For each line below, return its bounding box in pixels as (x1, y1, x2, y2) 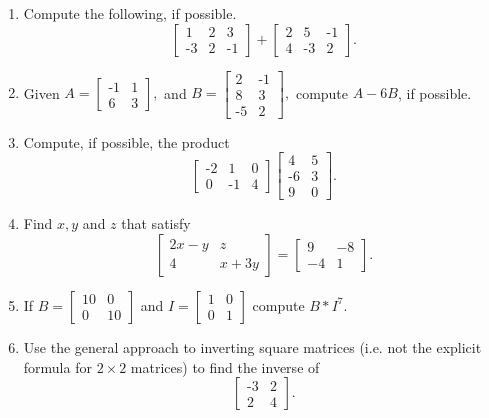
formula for (23, 356, 92, 377)
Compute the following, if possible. (23, 3, 237, 23)
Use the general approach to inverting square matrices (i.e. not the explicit (23, 336, 482, 357)
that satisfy (121, 213, 191, 234)
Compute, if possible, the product (23, 131, 230, 152)
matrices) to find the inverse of (130, 356, 320, 377)
